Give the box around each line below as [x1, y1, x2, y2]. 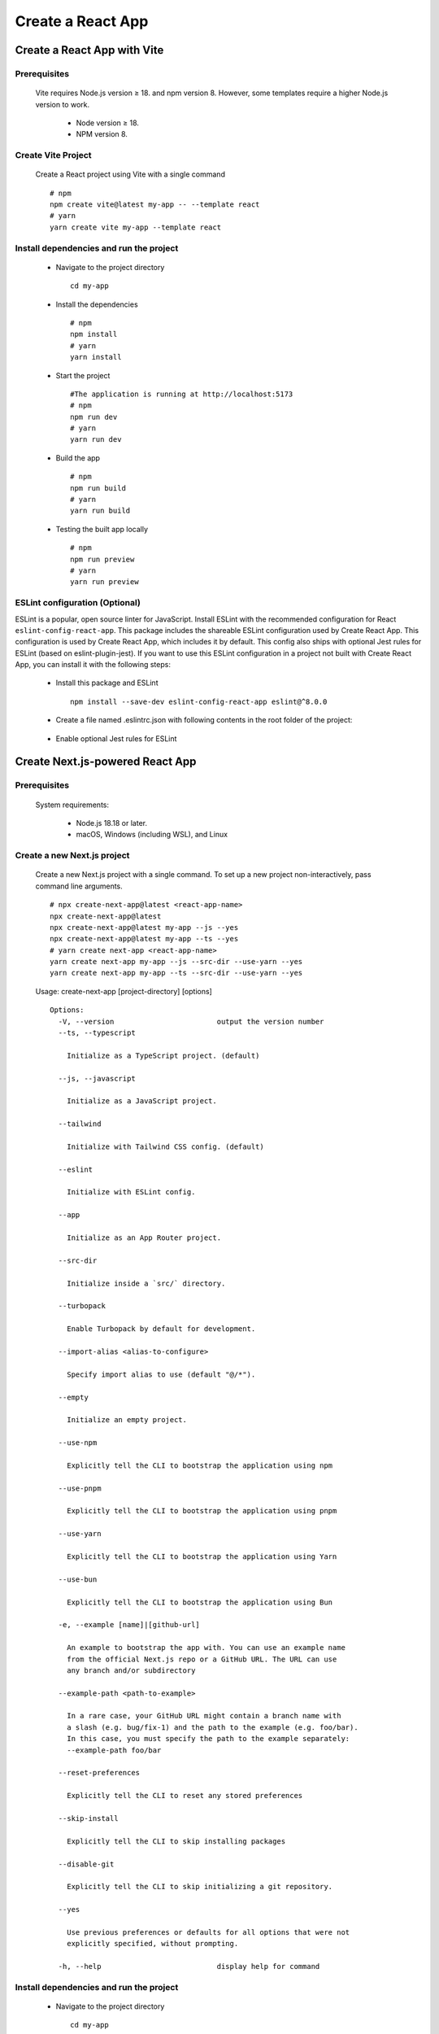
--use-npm [58, 1438, 98, 1447]
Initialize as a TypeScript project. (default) [66, 1050, 260, 1060]
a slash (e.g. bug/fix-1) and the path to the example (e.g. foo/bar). [66, 1722, 359, 1732]
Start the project [55, 370, 111, 380]
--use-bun [58, 1574, 98, 1584]
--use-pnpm [58, 1483, 102, 1493]
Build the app [55, 452, 101, 463]
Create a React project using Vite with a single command [35, 169, 225, 179]
